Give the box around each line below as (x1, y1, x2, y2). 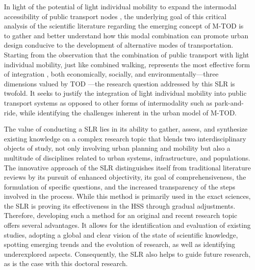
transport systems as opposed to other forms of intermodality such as (4, 97, 212, 108)
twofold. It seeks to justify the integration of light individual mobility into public (4, 88, 247, 98)
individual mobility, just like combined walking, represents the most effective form (4, 59, 250, 69)
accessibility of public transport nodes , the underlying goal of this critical (4, 11, 227, 21)
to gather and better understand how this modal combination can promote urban (4, 30, 249, 40)
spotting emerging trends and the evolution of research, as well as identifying (4, 239, 235, 249)
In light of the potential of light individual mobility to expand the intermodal (4, 1, 237, 11)
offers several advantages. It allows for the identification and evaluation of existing (4, 220, 251, 230)
